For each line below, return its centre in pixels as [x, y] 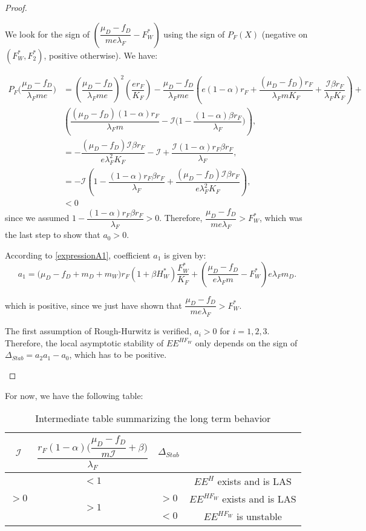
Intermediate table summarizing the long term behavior [153, 418]
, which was [281, 217]
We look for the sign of [47, 34]
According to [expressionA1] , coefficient [78, 255]
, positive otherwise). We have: [101, 55]
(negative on [285, 34]
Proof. [16, 7]
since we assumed [37, 217]
